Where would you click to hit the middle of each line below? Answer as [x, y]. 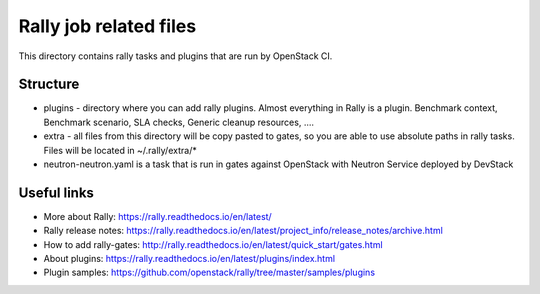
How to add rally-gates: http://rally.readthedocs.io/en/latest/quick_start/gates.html [213, 244]
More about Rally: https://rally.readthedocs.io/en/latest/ [157, 216]
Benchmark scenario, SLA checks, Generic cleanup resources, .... [179, 122]
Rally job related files [107, 26]
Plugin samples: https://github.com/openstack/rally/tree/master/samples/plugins [209, 272]
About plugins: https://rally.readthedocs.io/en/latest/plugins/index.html [189, 259]
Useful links [56, 192]
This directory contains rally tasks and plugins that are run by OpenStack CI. [175, 56]
